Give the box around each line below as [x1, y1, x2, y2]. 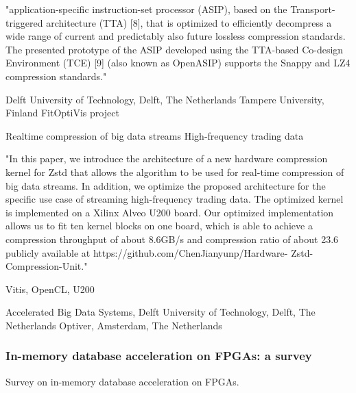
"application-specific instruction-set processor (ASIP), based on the [5, 2, 287, 16]
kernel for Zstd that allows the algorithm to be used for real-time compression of [5, 164, 344, 179]
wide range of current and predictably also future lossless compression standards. [5, 29, 346, 43]
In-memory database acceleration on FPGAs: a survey [5, 347, 312, 364]
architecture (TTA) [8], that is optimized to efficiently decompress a [46, 15, 332, 29]
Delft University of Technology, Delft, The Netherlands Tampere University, [5, 92, 324, 106]
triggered [5, 15, 43, 29]
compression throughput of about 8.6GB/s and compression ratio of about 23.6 [5, 231, 339, 246]
